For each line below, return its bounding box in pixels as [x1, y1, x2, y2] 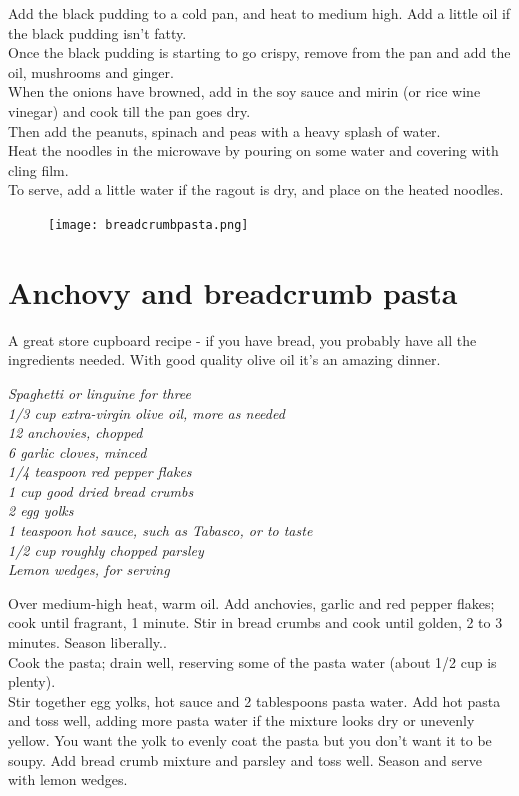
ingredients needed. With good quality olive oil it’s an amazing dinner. [8, 349, 441, 370]
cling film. [8, 159, 69, 180]
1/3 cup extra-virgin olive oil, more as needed [8, 402, 285, 423]
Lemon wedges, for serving [8, 559, 170, 580]
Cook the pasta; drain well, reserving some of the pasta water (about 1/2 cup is [8, 651, 497, 672]
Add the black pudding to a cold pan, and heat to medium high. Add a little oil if [8, 3, 511, 23]
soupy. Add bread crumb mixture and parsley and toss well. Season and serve [8, 749, 482, 770]
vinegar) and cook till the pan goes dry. [8, 100, 251, 121]
